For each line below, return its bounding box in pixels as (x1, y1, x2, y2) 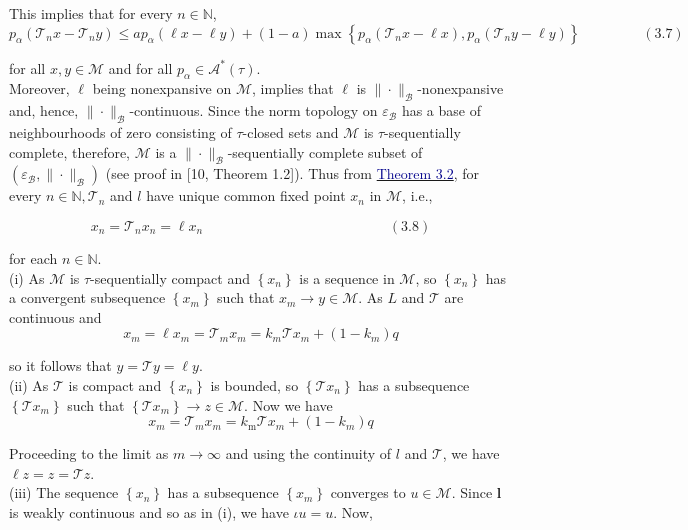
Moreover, (9, 78, 70, 99)
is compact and (68, 374, 162, 395)
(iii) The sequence (9, 482, 119, 503)
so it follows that (9, 355, 112, 376)
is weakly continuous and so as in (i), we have (9, 501, 289, 522)
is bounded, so (210, 374, 299, 395)
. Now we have (244, 394, 333, 415)
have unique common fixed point (146, 185, 346, 206)
